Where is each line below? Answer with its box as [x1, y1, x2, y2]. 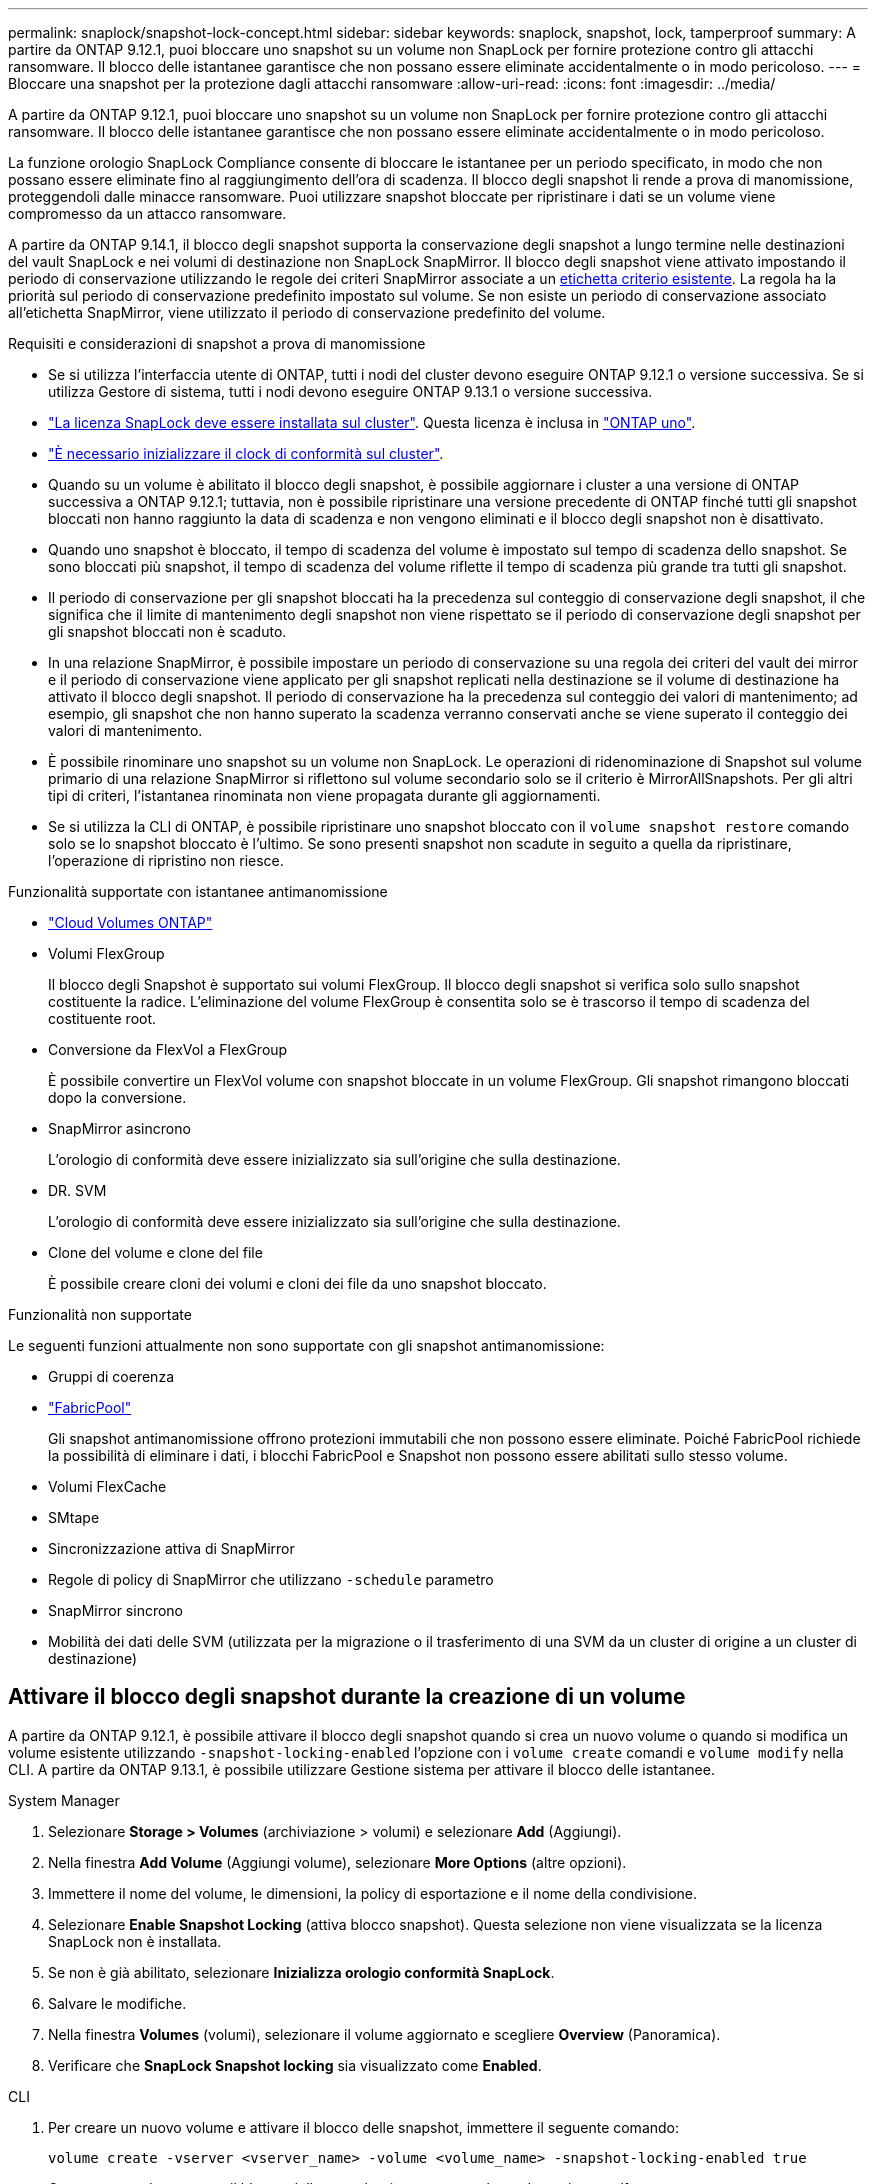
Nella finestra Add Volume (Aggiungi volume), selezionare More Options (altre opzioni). [48, 1853, 627, 1871]
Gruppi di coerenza [48, 1368, 174, 1385]
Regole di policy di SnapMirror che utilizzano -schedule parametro [48, 1571, 494, 1588]
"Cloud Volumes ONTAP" [48, 914, 213, 931]
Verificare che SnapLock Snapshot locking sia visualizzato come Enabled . [48, 2056, 542, 2074]
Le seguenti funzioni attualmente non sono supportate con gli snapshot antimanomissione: [8, 1337, 605, 1354]
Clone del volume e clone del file [48, 1244, 263, 1261]
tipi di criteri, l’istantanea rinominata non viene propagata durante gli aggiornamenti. [48, 787, 601, 804]
